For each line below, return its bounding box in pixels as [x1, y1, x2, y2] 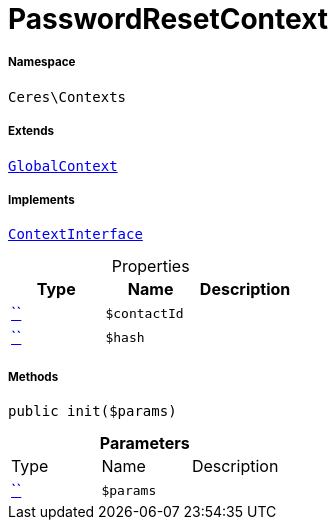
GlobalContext [8, 157, 118, 174]
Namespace [8, 55, 76, 70]
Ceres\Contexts [8, 88, 127, 105]
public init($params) [8, 403, 177, 420]
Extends [8, 124, 55, 139]
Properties [111, 256, 190, 277]
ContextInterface [8, 226, 143, 243]
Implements [8, 192, 75, 207]
